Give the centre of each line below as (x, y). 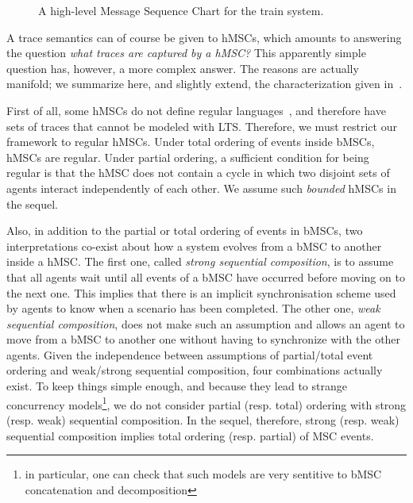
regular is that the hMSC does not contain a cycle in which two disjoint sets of (198, 173)
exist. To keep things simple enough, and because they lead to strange (177, 386)
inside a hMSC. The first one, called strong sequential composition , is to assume (200, 261)
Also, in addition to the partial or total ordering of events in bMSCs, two (185, 230)
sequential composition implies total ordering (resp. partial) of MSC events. (190, 435)
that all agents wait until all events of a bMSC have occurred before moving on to (206, 276)
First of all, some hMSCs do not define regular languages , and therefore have (196, 110)
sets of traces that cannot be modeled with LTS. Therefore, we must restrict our (202, 126)
